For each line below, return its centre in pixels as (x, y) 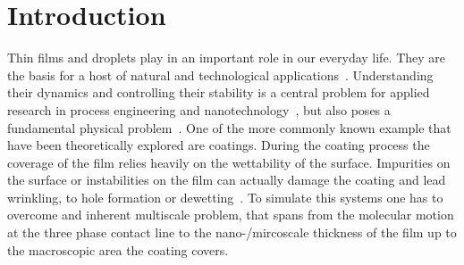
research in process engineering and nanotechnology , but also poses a (199, 109)
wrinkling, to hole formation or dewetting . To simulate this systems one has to (225, 197)
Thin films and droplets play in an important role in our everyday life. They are (227, 58)
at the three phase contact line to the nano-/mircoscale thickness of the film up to (232, 232)
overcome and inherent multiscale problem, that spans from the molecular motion (231, 215)
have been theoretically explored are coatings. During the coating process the (219, 145)
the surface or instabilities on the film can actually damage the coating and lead (227, 180)
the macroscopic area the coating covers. (118, 249)
